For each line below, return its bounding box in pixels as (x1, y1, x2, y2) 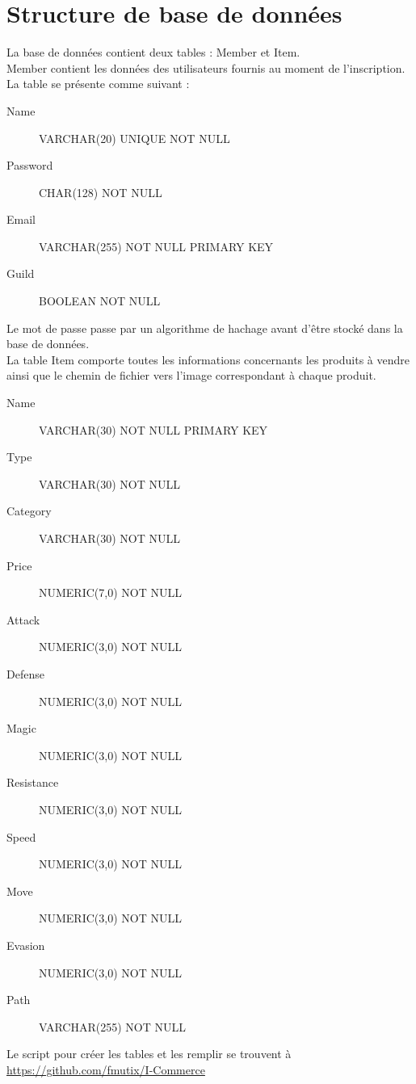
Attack (6, 611, 40, 628)
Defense (6, 665, 44, 682)
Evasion (6, 936, 45, 953)
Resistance (6, 774, 59, 791)
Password (6, 157, 53, 174)
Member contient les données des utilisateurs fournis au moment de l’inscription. (6, 59, 405, 76)
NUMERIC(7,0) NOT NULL (39, 584, 182, 601)
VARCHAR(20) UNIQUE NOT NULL (39, 129, 230, 146)
